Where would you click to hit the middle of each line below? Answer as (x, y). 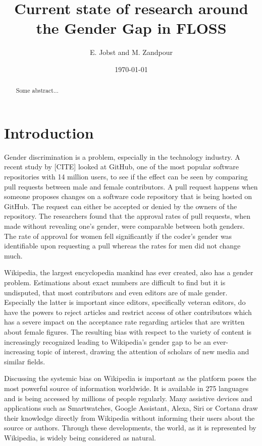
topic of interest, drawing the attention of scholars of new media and (143, 352)
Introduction (49, 132)
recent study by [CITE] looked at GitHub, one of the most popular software (121, 167)
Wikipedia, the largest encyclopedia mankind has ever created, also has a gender (129, 272)
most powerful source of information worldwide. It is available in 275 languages (126, 388)
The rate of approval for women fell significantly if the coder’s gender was (118, 236)
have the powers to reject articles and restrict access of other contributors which (128, 312)
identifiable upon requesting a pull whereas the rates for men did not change (122, 246)
